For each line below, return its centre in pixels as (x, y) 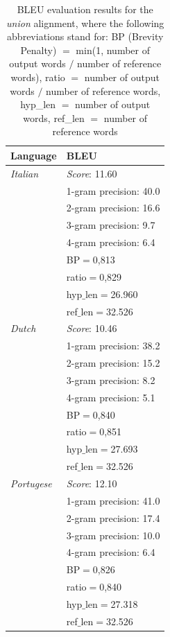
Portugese (31, 483)
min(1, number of (113, 50)
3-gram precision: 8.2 (111, 379)
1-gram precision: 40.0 (113, 190)
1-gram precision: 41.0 (113, 500)
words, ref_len (54, 117)
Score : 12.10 (92, 483)
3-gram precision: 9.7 (111, 225)
